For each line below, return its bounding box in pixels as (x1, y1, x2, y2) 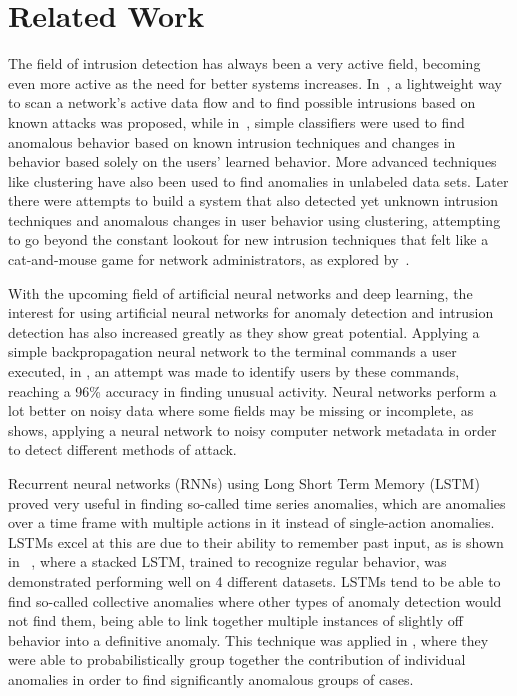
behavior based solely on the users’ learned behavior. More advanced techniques (8, 151, 497, 172)
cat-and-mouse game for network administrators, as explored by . (8, 249, 410, 270)
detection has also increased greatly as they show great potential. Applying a (8, 321, 480, 342)
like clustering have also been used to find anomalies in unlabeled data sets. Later (8, 170, 509, 191)
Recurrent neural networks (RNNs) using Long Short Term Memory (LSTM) (8, 473, 480, 493)
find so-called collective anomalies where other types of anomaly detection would (8, 590, 502, 611)
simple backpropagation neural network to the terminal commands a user (8, 341, 457, 362)
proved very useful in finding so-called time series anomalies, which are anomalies (8, 492, 506, 513)
